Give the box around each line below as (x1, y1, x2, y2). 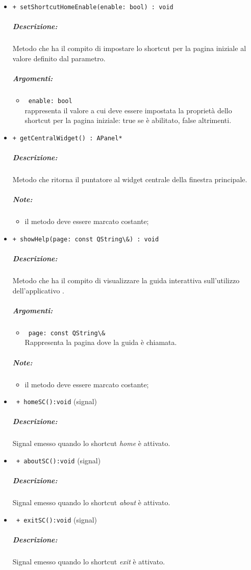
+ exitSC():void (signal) (16, 514, 97, 525)
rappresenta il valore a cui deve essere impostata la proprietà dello (24, 105, 232, 115)
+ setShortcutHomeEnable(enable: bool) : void (12, 4, 173, 11)
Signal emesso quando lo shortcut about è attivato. (12, 497, 170, 508)
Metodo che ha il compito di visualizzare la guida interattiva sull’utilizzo (12, 275, 240, 285)
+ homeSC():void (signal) (16, 396, 97, 407)
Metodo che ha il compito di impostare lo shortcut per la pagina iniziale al (12, 43, 246, 54)
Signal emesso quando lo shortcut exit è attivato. (12, 556, 165, 566)
